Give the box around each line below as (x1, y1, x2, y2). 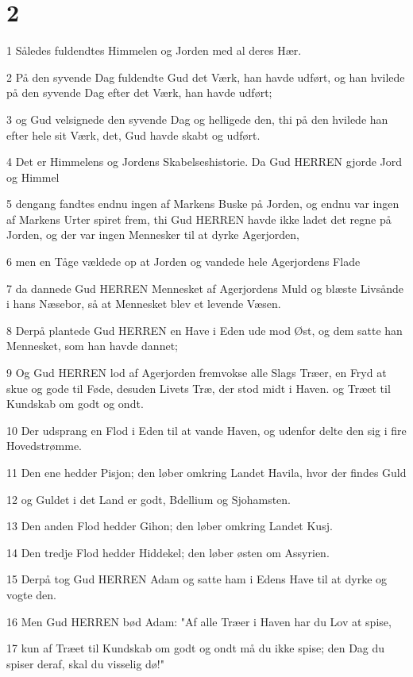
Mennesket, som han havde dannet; (6, 337, 178, 354)
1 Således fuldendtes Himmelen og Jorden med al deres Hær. (6, 42, 302, 59)
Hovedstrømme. (6, 437, 82, 454)
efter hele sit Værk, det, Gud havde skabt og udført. (6, 126, 261, 143)
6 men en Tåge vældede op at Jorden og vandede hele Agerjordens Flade (6, 253, 361, 270)
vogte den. (6, 586, 56, 602)
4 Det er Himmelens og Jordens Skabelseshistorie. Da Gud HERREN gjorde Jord (6, 153, 403, 170)
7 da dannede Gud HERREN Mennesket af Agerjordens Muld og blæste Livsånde (6, 279, 404, 296)
